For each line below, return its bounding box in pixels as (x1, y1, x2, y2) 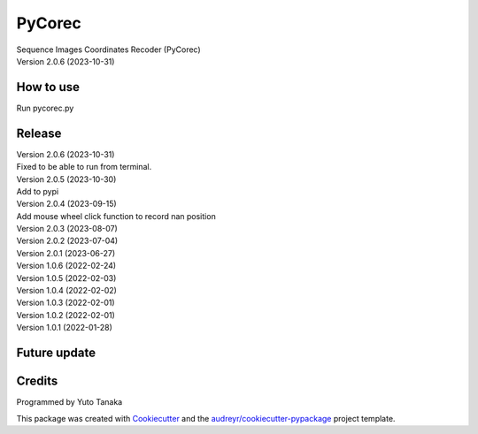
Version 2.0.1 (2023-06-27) (16, 247, 116, 258)
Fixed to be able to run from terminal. (16, 162, 152, 172)
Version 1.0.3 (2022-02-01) (16, 297, 115, 308)
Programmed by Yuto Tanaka (16, 397, 123, 407)
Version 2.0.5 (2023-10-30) (16, 173, 117, 185)
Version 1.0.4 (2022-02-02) (16, 286, 117, 296)
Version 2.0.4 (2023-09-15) (16, 199, 117, 209)
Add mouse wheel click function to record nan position (16, 210, 216, 221)
